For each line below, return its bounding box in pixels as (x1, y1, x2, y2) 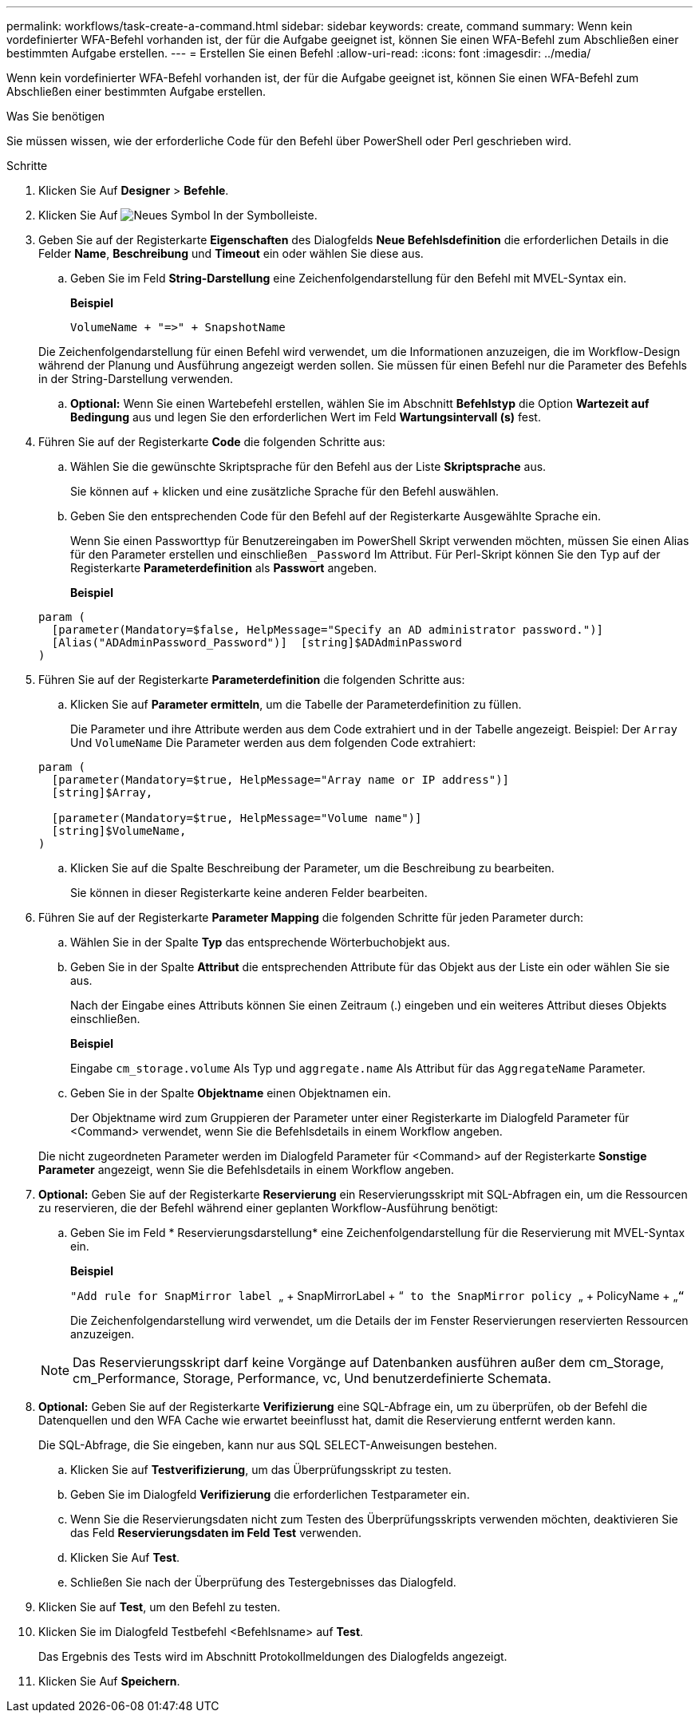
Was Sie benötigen (6, 109, 105, 123)
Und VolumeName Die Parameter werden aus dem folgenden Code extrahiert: (70, 736, 476, 749)
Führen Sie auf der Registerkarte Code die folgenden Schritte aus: (38, 435, 385, 449)
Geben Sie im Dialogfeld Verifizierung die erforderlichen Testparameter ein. (70, 1488, 470, 1501)
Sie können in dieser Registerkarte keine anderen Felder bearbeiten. (70, 886, 428, 899)
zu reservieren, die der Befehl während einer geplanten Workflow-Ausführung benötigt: (38, 1201, 499, 1215)
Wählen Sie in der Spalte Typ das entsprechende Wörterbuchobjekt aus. (70, 935, 451, 949)
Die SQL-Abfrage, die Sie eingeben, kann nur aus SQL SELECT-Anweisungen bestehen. (38, 1438, 498, 1452)
